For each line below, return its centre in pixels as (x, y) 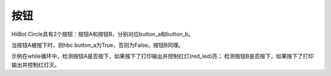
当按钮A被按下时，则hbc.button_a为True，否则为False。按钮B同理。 (97, 45)
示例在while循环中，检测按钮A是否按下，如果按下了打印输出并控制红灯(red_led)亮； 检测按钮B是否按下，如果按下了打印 (162, 56)
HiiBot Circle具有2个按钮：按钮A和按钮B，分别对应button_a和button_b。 (103, 34)
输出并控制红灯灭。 (36, 64)
